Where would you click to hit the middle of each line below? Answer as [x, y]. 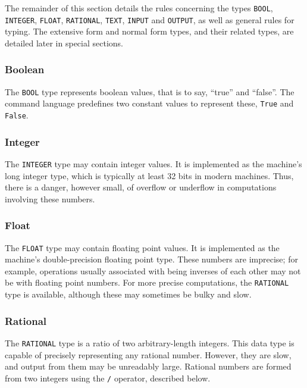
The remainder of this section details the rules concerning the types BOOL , [139, 8]
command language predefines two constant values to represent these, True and [149, 103]
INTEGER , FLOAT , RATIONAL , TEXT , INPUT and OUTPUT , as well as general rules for [150, 19]
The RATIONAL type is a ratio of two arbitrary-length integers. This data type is [150, 342]
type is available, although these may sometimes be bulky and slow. [128, 294]
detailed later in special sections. [64, 43]
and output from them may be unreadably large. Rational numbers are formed [148, 366]
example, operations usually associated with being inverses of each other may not [153, 270]
